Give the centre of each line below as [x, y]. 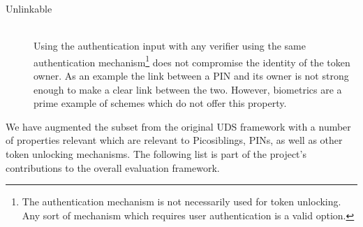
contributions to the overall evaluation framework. [113, 167]
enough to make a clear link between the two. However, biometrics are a [188, 89]
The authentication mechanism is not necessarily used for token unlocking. [181, 202]
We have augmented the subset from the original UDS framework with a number [178, 126]
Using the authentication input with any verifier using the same [170, 46]
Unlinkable [29, 8]
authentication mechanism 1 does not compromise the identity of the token [192, 61]
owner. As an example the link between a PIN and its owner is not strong [191, 76]
